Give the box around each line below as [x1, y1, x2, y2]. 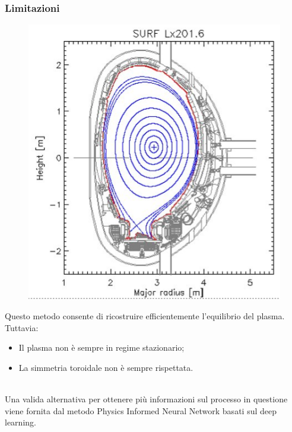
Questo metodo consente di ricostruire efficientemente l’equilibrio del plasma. [5, 310, 285, 322]
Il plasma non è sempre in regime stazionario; [18, 341, 185, 354]
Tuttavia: [5, 321, 39, 333]
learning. [5, 416, 36, 428]
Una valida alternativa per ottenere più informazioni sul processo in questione [5, 393, 288, 405]
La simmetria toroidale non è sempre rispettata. [18, 361, 193, 373]
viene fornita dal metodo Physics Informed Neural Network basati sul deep [5, 404, 277, 417]
